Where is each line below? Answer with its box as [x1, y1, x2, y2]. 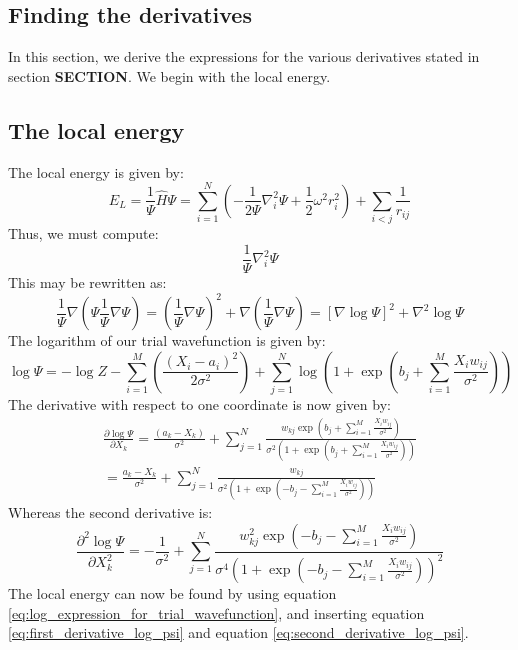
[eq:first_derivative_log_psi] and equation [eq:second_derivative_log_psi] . [8, 622, 469, 643]
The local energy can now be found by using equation [8, 583, 337, 604]
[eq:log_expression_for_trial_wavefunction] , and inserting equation [8, 602, 425, 623]
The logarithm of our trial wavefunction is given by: [8, 330, 326, 351]
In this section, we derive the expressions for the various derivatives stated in [8, 46, 480, 67]
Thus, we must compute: [8, 223, 159, 244]
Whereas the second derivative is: [8, 502, 213, 523]
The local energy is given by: [8, 161, 184, 182]
